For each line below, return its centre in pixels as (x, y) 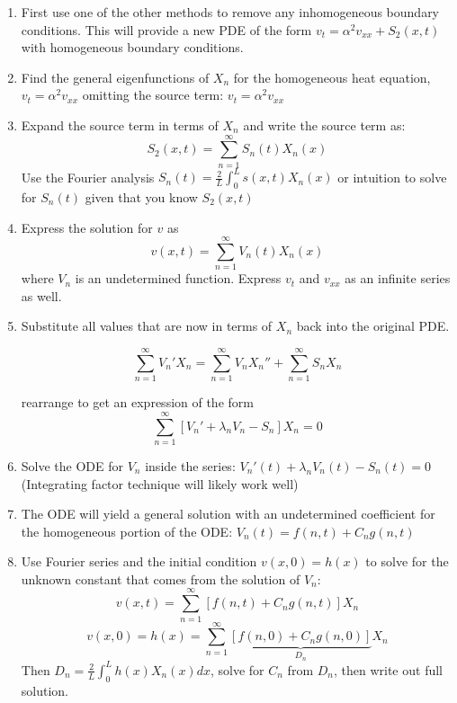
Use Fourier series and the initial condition (139, 561)
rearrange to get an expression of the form (137, 402)
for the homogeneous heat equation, (332, 77)
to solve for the (407, 561)
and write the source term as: (324, 125)
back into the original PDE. (373, 326)
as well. (41, 295)
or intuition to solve (392, 177)
